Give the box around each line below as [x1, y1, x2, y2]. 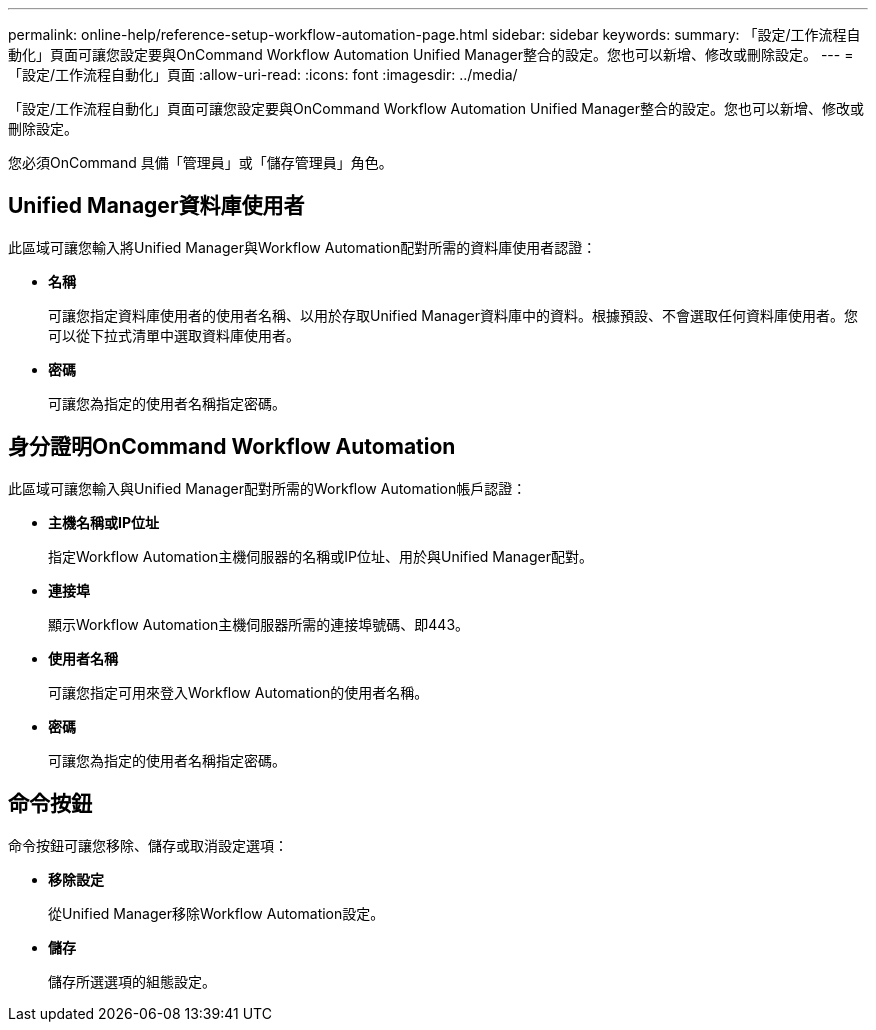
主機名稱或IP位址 [48, 513, 160, 531]
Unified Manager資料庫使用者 [8, 193, 305, 219]
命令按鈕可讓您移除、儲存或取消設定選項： [8, 836, 288, 854]
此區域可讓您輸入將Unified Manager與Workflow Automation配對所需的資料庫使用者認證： [8, 238, 597, 256]
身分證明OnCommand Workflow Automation [8, 434, 456, 460]
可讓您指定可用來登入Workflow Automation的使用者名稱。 [48, 683, 429, 701]
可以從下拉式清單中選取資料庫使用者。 [48, 326, 300, 344]
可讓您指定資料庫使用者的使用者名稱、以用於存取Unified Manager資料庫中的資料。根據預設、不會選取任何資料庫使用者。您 [48, 306, 858, 324]
